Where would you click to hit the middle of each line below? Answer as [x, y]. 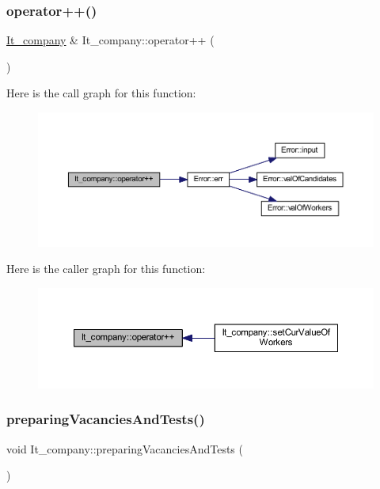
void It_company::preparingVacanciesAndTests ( [125, 448]
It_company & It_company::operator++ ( [110, 40]
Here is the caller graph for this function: [106, 269]
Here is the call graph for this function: [101, 93]
